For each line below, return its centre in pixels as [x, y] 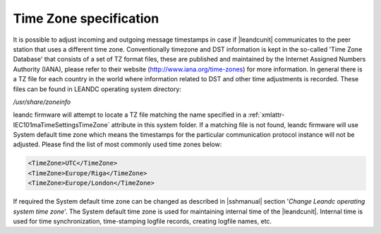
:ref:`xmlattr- [266, 115]
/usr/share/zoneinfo [42, 102]
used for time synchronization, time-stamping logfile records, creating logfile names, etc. [142, 221]
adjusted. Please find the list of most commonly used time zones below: [117, 144]
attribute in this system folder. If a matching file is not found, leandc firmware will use [235, 124]
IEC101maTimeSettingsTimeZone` [61, 124]
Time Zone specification [86, 18]
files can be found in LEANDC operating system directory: [97, 89]
